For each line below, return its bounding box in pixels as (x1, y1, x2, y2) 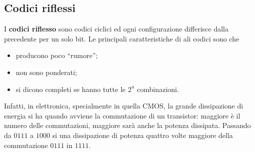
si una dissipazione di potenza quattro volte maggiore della (52, 129, 233, 140)
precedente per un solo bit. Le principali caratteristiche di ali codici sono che (4, 33, 239, 43)
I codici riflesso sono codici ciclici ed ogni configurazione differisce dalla (4, 23, 228, 34)
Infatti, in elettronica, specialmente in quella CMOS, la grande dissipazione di (4, 100, 243, 111)
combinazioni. (137, 83, 179, 94)
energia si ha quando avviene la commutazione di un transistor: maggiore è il (4, 110, 240, 120)
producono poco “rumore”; (16, 50, 98, 60)
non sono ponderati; (16, 66, 77, 77)
